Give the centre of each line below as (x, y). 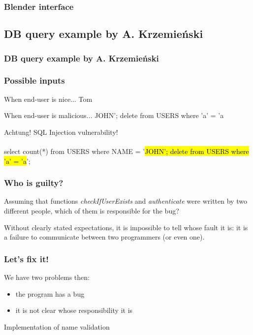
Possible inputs (34, 80)
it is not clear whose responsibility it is (74, 310)
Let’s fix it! (27, 259)
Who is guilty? (34, 183)
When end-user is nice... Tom (48, 99)
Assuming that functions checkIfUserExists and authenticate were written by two (126, 201)
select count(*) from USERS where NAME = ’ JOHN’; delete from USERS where (126, 151)
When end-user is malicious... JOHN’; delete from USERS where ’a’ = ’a (114, 115)
